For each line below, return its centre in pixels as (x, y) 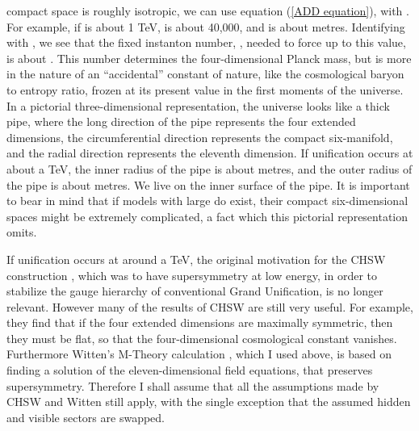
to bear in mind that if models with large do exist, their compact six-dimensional (207, 201)
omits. (22, 232)
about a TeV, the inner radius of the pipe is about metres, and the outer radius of (209, 168)
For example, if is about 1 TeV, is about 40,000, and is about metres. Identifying (206, 26)
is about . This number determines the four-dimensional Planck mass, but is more (209, 58)
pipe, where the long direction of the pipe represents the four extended (181, 121)
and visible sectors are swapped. (86, 417)
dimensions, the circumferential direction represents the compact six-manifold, (200, 137)
